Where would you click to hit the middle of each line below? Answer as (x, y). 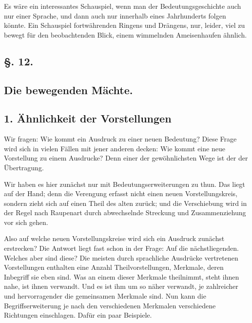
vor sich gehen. (26, 222)
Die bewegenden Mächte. (68, 90)
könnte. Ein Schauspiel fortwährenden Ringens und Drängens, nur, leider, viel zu (125, 25)
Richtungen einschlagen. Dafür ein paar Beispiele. (78, 315)
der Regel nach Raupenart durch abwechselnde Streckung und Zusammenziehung (125, 212)
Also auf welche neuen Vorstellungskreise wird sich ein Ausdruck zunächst (114, 238)
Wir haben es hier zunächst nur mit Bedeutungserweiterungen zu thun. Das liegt (125, 184)
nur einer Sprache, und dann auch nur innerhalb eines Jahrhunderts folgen (115, 15)
